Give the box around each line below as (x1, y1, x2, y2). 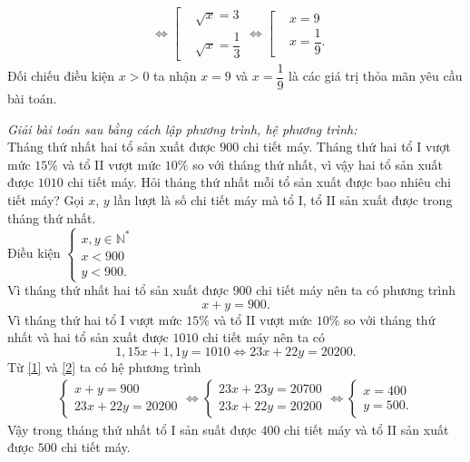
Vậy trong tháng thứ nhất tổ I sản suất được (7, 419, 257, 438)
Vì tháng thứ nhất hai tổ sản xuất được (7, 280, 229, 300)
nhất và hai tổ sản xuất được (7, 328, 169, 347)
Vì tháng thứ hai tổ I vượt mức (7, 310, 182, 329)
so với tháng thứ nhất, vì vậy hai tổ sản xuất (192, 154, 444, 173)
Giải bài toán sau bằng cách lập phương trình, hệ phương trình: (7, 119, 357, 138)
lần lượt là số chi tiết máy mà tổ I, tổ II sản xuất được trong (113, 190, 453, 209)
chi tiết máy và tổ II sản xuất (284, 419, 449, 438)
